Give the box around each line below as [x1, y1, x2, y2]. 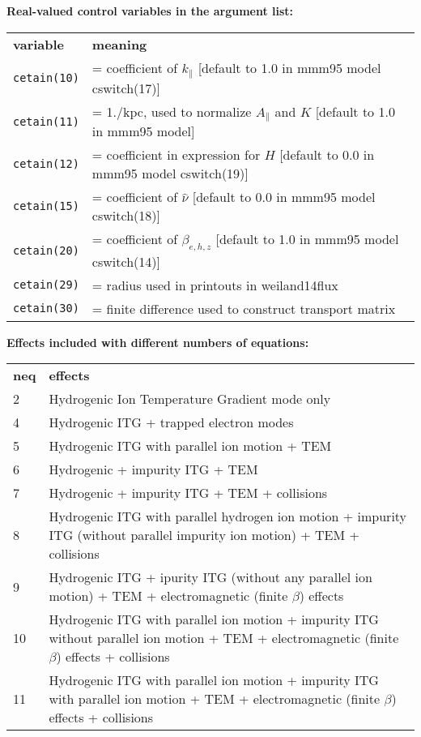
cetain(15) [13, 199, 79, 213]
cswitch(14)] [91, 251, 160, 271]
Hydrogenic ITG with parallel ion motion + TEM [49, 436, 332, 456]
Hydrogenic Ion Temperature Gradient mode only [49, 389, 331, 409]
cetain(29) [13, 278, 79, 292]
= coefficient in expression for [91, 145, 261, 165]
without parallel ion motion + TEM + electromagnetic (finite [49, 628, 399, 648]
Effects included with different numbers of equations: [6, 333, 309, 350]
